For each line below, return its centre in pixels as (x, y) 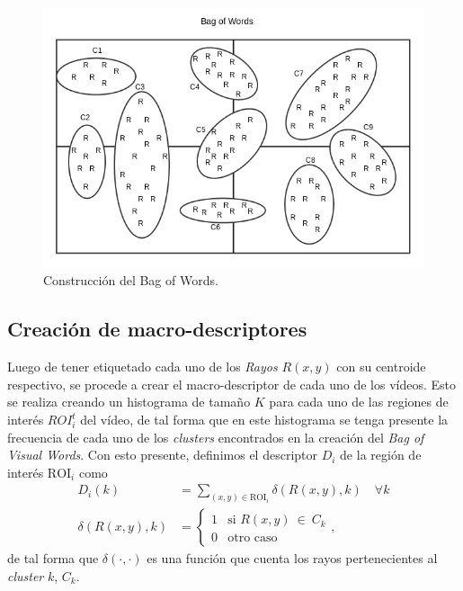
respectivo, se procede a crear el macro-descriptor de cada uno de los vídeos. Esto (232, 384)
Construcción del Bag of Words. (131, 280)
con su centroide (381, 367)
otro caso (253, 538)
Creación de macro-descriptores (157, 329)
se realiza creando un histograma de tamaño (129, 402)
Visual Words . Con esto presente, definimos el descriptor (162, 455)
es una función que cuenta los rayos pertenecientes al (292, 558)
